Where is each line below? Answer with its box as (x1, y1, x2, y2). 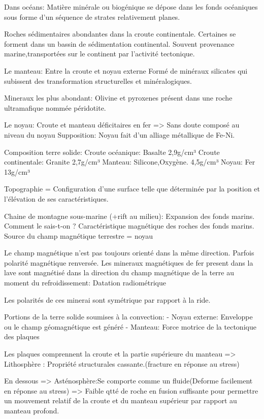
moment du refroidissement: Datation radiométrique (4, 277, 167, 288)
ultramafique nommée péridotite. (4, 102, 106, 113)
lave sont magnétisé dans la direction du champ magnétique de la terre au (4, 267, 234, 278)
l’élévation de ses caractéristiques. (4, 193, 109, 204)
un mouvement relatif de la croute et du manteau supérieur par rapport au (4, 395, 237, 406)
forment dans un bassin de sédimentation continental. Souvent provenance (4, 38, 235, 49)
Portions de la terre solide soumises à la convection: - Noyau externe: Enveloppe (4, 311, 253, 322)
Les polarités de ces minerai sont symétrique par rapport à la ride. (4, 294, 211, 305)
